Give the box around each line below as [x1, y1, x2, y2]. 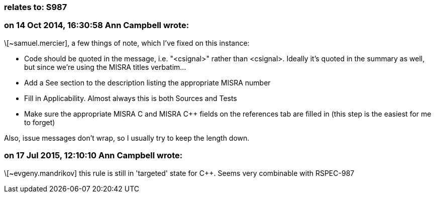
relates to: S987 [4, 2, 67, 12]
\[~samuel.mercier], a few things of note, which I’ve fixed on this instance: [4, 38, 250, 47]
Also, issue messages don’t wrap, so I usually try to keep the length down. [4, 133, 250, 142]
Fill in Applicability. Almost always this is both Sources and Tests [24, 93, 237, 103]
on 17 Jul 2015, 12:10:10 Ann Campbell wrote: [4, 150, 183, 161]
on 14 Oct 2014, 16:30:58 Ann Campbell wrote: [4, 20, 189, 31]
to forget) [24, 118, 55, 127]
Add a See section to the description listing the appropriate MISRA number [24, 78, 271, 87]
